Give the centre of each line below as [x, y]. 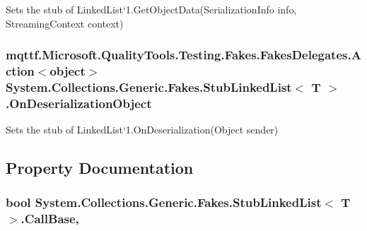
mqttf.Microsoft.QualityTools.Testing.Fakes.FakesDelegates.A [183, 55]
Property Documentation [100, 168]
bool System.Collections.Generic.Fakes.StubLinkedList [164, 202]
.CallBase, [50, 219]
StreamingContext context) [65, 23]
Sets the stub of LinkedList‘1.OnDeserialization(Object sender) [142, 130]
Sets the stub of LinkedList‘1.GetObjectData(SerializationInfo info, [151, 9]
